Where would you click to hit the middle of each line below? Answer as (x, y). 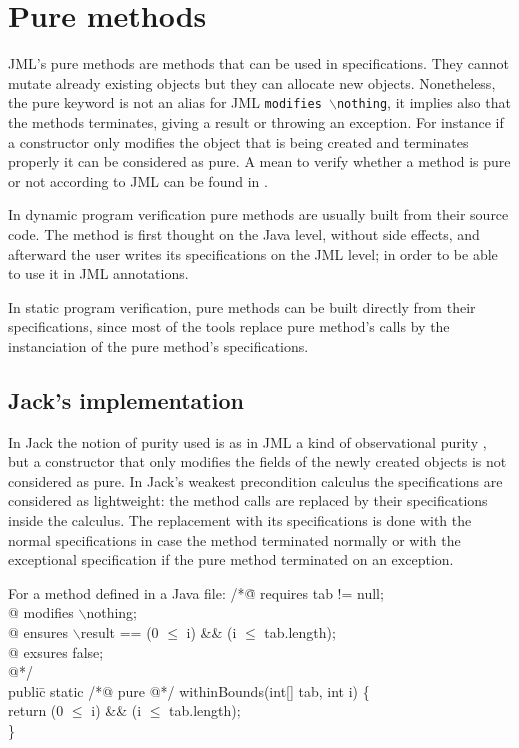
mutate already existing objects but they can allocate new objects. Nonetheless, (252, 82)
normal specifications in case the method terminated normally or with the (234, 539)
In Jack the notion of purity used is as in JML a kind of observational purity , (247, 441)
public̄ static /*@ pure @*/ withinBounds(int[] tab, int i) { (189, 690)
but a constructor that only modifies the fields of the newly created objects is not (257, 461)
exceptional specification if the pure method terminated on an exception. (231, 559)
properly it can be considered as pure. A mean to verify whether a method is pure (259, 161)
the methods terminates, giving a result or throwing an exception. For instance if (256, 121)
